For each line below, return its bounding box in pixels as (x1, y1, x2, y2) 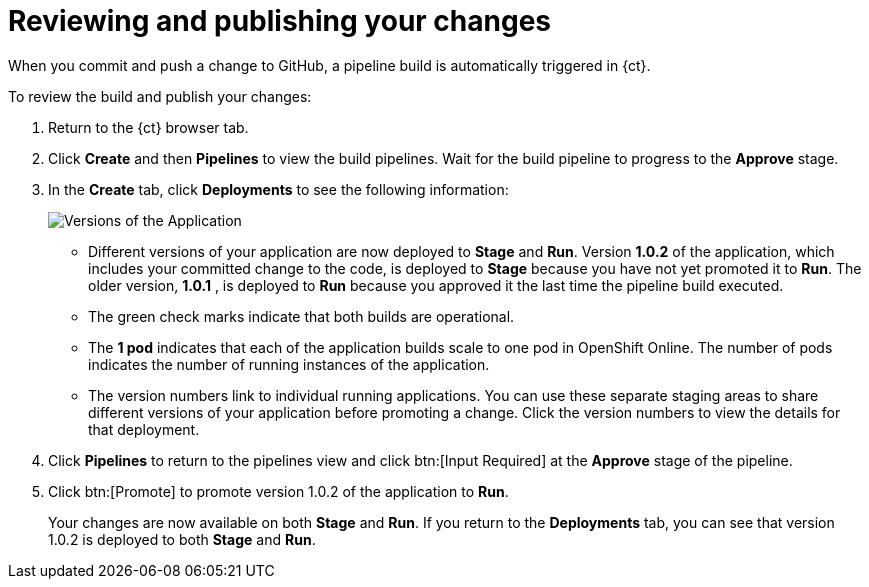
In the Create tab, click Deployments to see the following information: (48, 180, 509, 198)
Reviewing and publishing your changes (8, 4, 552, 38)
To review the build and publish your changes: (8, 87, 312, 105)
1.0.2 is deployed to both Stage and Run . (48, 530, 316, 548)
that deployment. (88, 420, 200, 438)
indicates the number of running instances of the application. (88, 355, 490, 373)
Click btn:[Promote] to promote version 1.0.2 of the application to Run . (48, 482, 509, 500)
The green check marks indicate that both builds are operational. (88, 307, 515, 325)
